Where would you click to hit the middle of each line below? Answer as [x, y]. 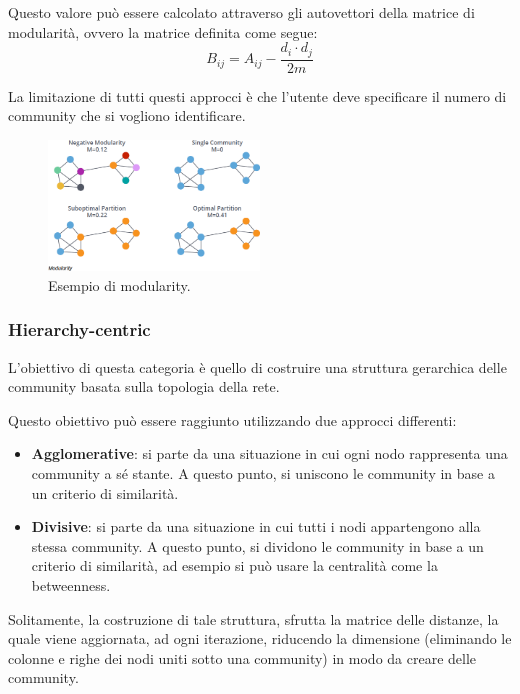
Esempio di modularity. [119, 284]
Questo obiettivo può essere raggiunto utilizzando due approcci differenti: [232, 419]
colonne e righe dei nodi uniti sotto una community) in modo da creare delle [242, 657]
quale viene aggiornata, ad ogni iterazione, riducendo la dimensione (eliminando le [260, 638]
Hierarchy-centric [79, 329]
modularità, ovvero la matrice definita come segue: [163, 31]
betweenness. [71, 584]
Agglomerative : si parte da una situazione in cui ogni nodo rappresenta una [269, 453]
